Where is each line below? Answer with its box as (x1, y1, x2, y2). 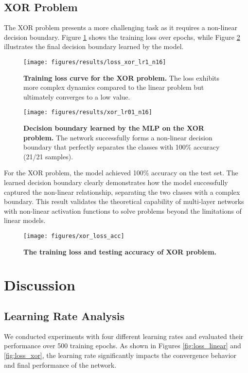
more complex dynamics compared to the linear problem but (23, 82, 204, 92)
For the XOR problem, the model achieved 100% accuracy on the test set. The (4, 168, 238, 178)
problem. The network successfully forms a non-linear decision (23, 132, 213, 142)
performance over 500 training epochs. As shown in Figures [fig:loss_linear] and (4, 340, 241, 351)
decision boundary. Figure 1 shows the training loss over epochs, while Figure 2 (4, 32, 240, 42)
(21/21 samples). (23, 151, 73, 161)
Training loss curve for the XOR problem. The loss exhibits (23, 72, 220, 83)
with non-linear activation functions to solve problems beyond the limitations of (4, 205, 242, 216)
